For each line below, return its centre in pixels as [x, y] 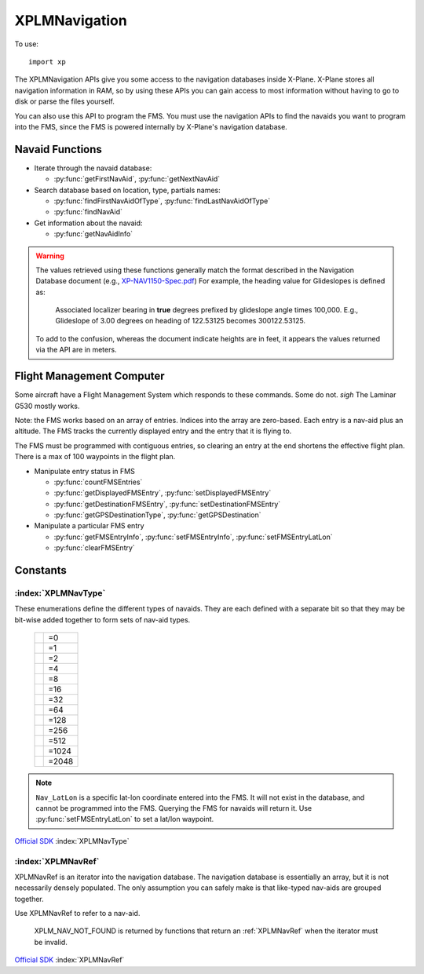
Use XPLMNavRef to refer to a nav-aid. [77, 914]
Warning [50, 256]
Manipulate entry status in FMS [84, 471]
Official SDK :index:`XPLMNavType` [72, 841]
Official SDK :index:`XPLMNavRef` [69, 960]
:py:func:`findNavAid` [88, 212]
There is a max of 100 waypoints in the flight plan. [95, 457]
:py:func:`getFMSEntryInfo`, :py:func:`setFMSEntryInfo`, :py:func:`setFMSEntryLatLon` [193, 537]
